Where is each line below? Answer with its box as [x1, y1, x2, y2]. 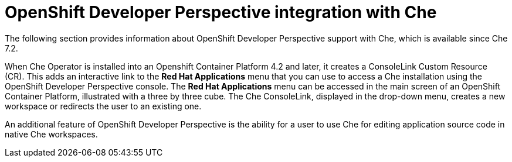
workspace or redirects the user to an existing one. [5, 101, 202, 111]
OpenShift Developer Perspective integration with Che [5, 2, 437, 22]
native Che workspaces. [5, 129, 98, 139]
